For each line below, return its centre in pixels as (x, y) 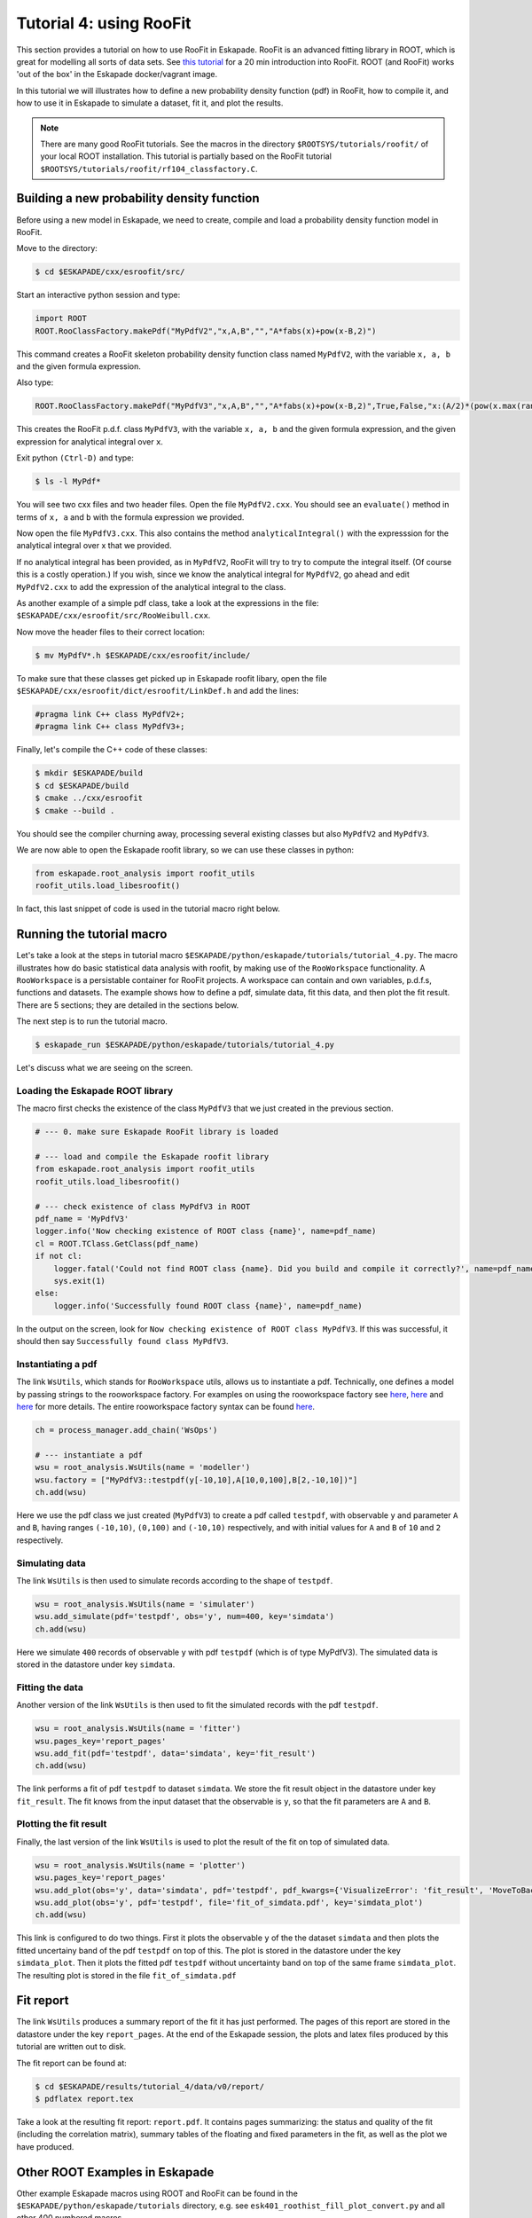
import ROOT (61, 319)
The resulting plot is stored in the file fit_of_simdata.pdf (126, 1975)
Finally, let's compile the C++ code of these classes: (112, 750)
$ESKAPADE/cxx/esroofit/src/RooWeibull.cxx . (113, 616)
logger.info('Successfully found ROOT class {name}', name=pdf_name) (208, 1306)
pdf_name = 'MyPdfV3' (82, 1219)
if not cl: (59, 1256)
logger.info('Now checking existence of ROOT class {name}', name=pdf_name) (206, 1231)
